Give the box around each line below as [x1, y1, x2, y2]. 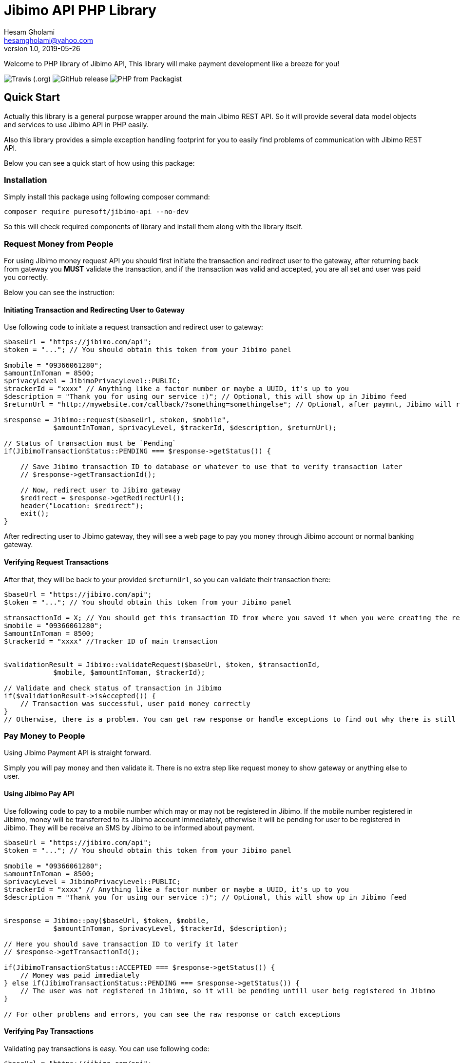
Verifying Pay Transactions [4, 1027, 94, 1036]
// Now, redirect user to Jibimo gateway [20, 486, 181, 494]
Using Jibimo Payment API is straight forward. [4, 748, 152, 757]
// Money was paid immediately [20, 971, 140, 979]
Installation [4, 175, 47, 185]
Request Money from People [4, 238, 114, 249]
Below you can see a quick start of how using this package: [4, 158, 195, 167]
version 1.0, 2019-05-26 [4, 44, 80, 53]
